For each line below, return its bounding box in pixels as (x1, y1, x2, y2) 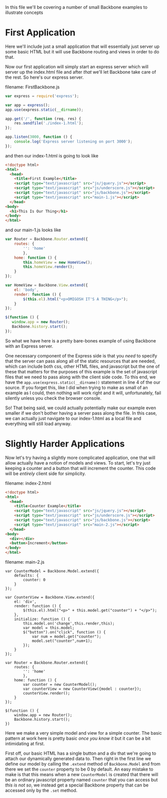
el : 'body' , (14, 287, 39, 292)
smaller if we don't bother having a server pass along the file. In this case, (5, 410, 157, 416)
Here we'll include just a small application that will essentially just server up (5, 43, 160, 49)
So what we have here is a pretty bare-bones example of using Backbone (5, 337, 156, 343)
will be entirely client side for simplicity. (5, 471, 86, 477)
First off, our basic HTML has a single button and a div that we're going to (5, 750, 157, 756)
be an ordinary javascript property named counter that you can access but (5, 777, 158, 783)
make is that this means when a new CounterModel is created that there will (5, 772, 159, 777)
